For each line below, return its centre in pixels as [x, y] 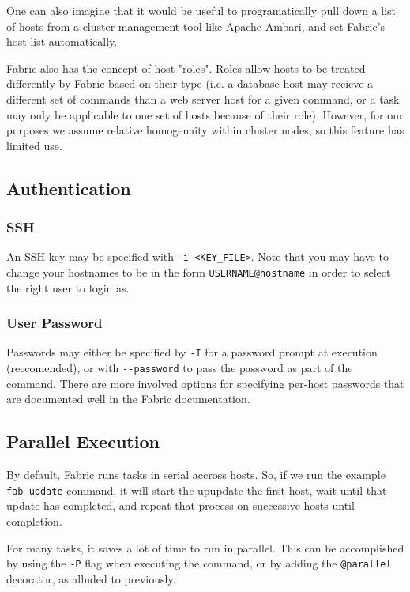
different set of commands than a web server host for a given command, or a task [203, 98]
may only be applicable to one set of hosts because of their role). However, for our [205, 114]
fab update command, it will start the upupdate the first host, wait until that [197, 490]
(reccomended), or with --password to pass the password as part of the [180, 368]
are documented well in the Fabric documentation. [128, 399]
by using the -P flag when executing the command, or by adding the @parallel [199, 563]
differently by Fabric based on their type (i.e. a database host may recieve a [190, 83]
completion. [34, 521]
